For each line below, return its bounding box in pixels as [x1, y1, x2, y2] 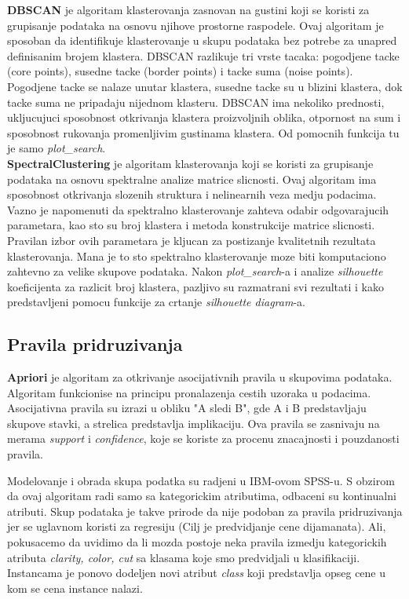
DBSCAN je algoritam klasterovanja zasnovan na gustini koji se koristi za [7, 2, 370, 17]
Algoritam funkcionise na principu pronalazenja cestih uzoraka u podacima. [7, 384, 371, 400]
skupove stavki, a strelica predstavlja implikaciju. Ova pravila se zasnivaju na [7, 415, 380, 431]
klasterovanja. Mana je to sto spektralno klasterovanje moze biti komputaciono [7, 247, 386, 264]
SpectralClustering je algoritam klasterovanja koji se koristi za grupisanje [7, 155, 374, 171]
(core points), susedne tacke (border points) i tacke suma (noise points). [7, 63, 353, 79]
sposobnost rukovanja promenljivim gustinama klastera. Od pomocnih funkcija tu [7, 124, 400, 141]
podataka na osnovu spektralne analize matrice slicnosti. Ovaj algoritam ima [7, 170, 377, 187]
